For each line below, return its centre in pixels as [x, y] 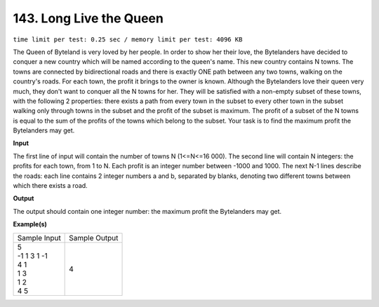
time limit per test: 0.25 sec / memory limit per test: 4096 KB [128, 39]
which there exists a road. [50, 186]
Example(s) [30, 224]
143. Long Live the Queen [88, 18]
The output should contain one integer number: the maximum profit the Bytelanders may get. [147, 211]
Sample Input [39, 238]
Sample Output [94, 238]
